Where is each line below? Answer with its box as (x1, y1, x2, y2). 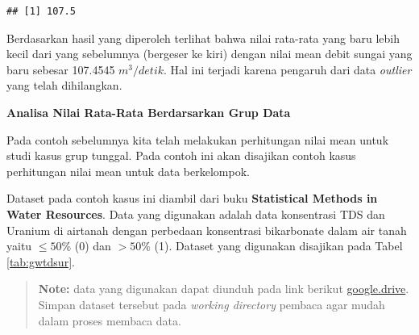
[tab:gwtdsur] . (6, 253, 75, 270)
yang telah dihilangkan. (6, 77, 122, 94)
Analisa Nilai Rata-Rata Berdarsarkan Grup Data (6, 103, 291, 120)
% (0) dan (61, 237, 111, 254)
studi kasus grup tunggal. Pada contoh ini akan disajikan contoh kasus (6, 147, 356, 164)
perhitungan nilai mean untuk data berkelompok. (6, 162, 250, 179)
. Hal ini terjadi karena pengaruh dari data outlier (164, 61, 412, 77)
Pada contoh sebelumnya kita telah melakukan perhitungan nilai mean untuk (6, 131, 389, 148)
